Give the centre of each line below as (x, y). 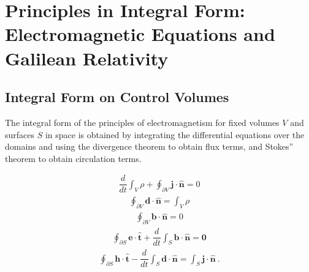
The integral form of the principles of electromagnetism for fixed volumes (142, 122)
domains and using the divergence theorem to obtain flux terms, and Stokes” (149, 146)
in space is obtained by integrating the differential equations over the (175, 134)
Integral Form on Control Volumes (117, 97)
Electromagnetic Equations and (140, 34)
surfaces (20, 134)
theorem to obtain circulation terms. (73, 158)
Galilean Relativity (87, 58)
